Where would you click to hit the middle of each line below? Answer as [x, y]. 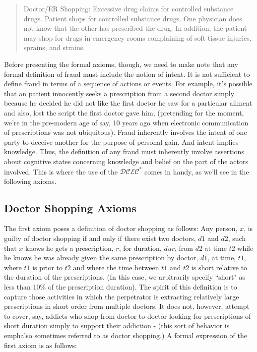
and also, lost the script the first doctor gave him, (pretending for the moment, [124, 112]
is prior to [48, 267]
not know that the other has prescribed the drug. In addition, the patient [135, 28]
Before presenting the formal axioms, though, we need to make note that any [121, 64]
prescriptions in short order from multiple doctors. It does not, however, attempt [127, 306]
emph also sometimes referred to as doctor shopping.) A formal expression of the [126, 335]
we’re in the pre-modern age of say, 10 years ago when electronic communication [126, 122]
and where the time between [116, 267]
